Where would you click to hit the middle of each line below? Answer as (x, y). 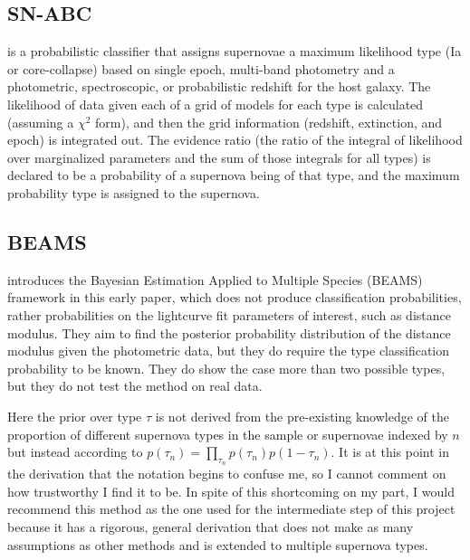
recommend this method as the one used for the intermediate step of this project (231, 509)
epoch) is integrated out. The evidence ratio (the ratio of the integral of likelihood (235, 140)
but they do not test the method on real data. (135, 386)
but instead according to (75, 452)
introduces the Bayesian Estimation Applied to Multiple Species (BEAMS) (215, 279)
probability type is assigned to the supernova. (134, 192)
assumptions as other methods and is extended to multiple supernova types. (218, 544)
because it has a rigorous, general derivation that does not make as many (211, 527)
